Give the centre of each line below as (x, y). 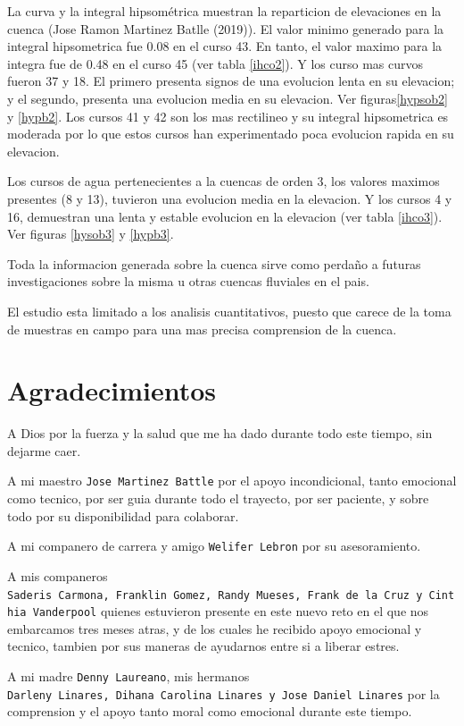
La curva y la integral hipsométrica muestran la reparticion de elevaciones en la (224, 11)
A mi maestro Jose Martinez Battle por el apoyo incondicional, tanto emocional (232, 481)
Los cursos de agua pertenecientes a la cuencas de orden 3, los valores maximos (224, 181)
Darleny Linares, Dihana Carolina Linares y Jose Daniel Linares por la (224, 693)
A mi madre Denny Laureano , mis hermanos (128, 676)
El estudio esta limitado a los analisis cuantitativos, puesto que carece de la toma (229, 311)
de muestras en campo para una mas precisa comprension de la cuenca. (202, 329)
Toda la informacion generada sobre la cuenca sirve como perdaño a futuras (214, 263)
